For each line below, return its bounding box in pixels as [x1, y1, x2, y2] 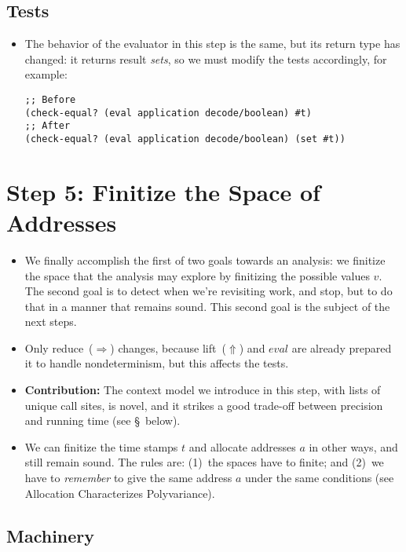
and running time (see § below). [24, 412, 181, 429]
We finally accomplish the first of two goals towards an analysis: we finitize [24, 251, 386, 268]
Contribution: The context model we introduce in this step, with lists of [24, 382, 381, 398]
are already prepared [291, 339, 392, 356]
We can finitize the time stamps [24, 438, 178, 455]
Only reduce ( [24, 339, 93, 356]
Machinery [6, 523, 95, 547]
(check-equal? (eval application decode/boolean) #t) [24, 107, 312, 119]
